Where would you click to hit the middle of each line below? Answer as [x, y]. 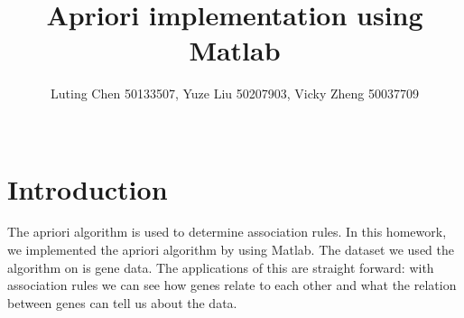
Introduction [88, 188]
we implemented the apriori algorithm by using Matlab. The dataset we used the [231, 250]
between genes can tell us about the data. [122, 302]
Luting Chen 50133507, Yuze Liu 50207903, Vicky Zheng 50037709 [235, 94]
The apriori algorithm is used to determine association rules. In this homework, [227, 232]
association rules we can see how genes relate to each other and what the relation [232, 285]
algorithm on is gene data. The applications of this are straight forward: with [221, 267]
